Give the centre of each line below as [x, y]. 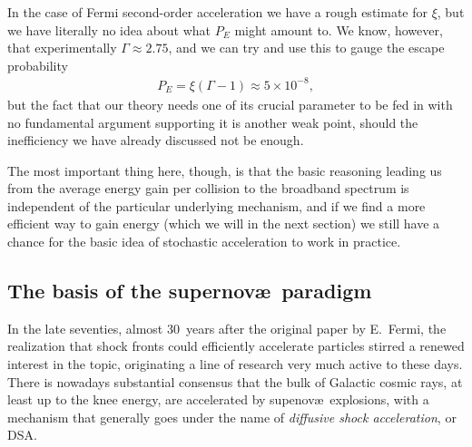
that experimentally [62, 48]
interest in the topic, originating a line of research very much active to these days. [235, 364]
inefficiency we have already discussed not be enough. [156, 140]
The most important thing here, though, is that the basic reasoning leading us [225, 170]
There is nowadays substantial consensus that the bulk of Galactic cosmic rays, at [235, 381]
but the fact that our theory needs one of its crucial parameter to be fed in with [230, 104]
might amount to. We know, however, [339, 29]
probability [38, 65]
